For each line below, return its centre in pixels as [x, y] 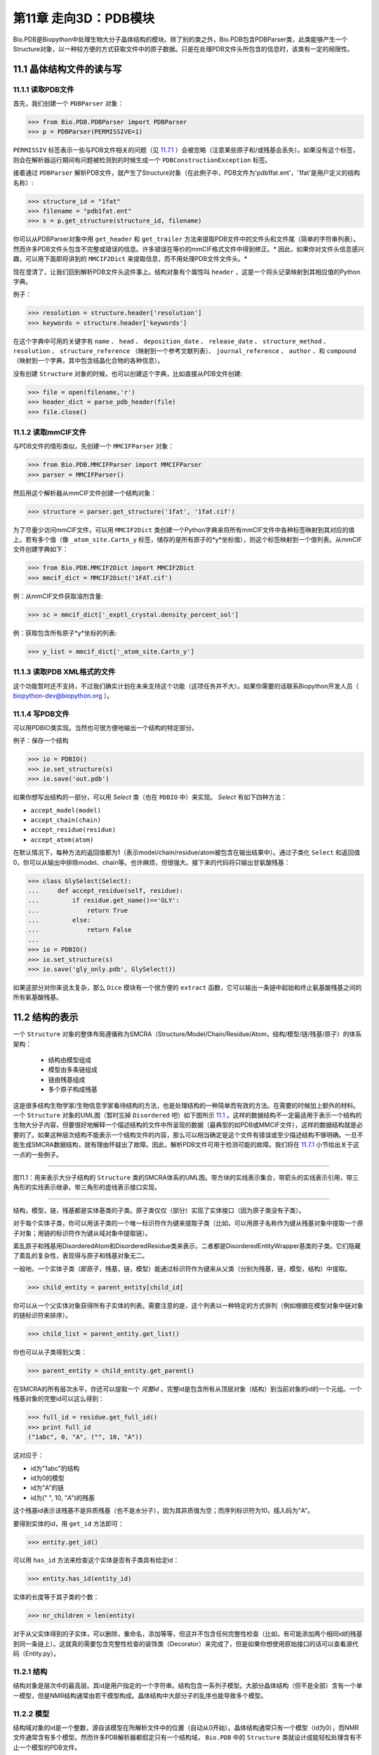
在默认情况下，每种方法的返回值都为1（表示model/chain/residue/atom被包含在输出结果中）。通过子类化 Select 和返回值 [187, 852]
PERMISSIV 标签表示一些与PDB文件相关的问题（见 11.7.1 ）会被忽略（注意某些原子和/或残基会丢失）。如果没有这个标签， [186, 150]
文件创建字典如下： [41, 549]
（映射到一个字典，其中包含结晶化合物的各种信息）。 [88, 361]
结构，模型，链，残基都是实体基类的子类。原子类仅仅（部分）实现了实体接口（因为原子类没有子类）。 [159, 1210]
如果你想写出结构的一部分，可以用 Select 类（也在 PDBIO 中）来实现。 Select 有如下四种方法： [150, 797]
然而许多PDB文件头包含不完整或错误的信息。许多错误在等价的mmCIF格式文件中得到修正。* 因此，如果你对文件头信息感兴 [188, 249]
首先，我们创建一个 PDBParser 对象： [68, 104]
